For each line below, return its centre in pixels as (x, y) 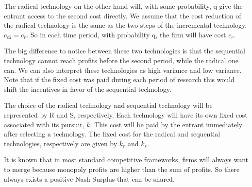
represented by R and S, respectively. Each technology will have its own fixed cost (126, 114)
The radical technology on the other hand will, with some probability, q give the (123, 6)
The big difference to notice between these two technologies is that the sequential (125, 51)
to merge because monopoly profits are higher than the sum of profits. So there (122, 169)
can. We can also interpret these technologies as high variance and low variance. (123, 70)
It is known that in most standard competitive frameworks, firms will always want (126, 160)
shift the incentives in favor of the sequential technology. (88, 89)
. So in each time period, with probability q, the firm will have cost (126, 34)
